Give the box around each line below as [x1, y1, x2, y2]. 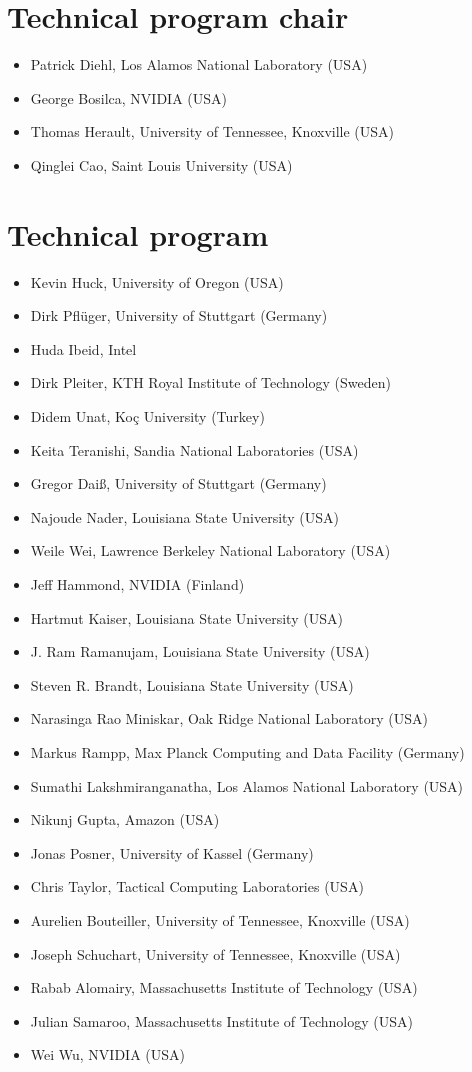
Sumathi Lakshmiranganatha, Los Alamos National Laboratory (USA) [30, 775, 464, 796]
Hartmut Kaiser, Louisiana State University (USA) [30, 607, 343, 628]
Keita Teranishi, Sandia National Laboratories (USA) [30, 439, 359, 460]
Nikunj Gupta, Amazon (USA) [30, 809, 220, 830]
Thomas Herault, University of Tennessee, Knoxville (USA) [30, 121, 395, 142]
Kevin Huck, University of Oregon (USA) [30, 271, 284, 292]
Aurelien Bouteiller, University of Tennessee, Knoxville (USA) [30, 909, 410, 930]
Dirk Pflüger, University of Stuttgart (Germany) [30, 305, 328, 326]
